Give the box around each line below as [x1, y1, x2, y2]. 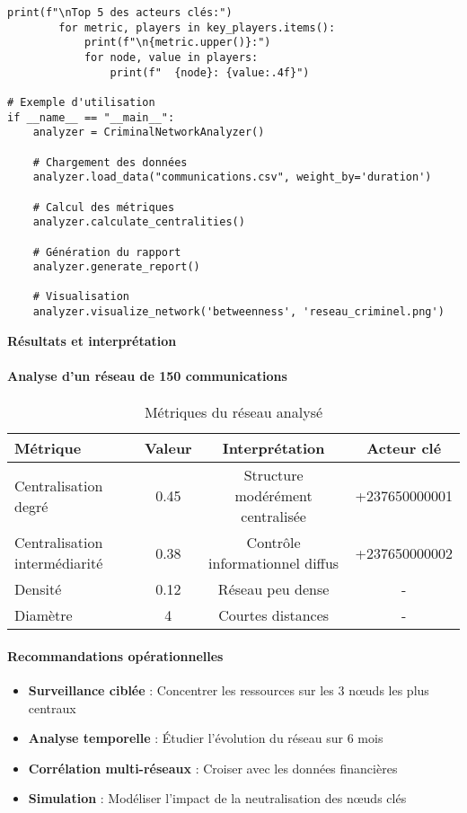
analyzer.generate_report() [32, 261, 200, 274]
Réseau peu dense [217, 579, 330, 600]
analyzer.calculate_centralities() [32, 216, 245, 229]
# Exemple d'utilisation [7, 95, 155, 109]
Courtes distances [218, 605, 330, 626]
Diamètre [14, 605, 73, 626]
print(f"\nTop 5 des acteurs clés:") [7, 6, 233, 19]
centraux [28, 698, 76, 717]
